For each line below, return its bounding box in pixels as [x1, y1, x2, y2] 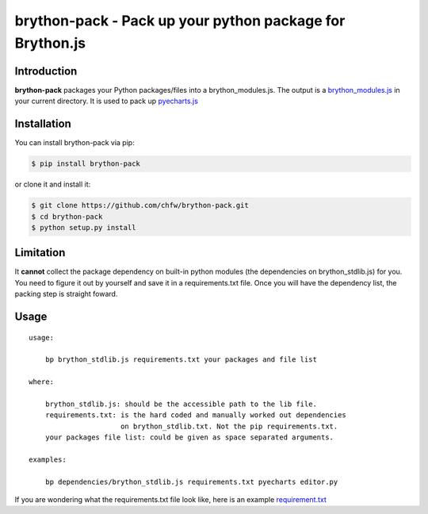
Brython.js [14, 34, 86, 52]
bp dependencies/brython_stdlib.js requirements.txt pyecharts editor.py [44, 477, 338, 486]
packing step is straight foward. [14, 290, 118, 299]
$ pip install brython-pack [31, 159, 140, 168]
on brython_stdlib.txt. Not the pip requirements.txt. [120, 421, 338, 431]
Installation [14, 117, 71, 131]
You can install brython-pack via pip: [14, 138, 135, 148]
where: [29, 378, 55, 386]
